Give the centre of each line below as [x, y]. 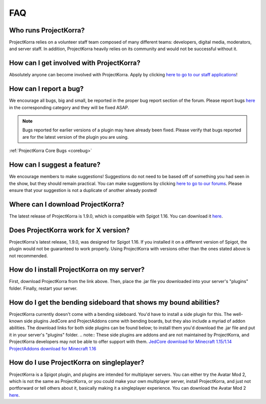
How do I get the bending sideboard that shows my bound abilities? [115, 302]
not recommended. [29, 255]
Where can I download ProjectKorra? [67, 204]
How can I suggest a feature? [55, 165]
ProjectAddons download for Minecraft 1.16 [53, 348]
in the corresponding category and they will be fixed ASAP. [69, 107]
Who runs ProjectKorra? [47, 30]
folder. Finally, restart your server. [43, 288]
